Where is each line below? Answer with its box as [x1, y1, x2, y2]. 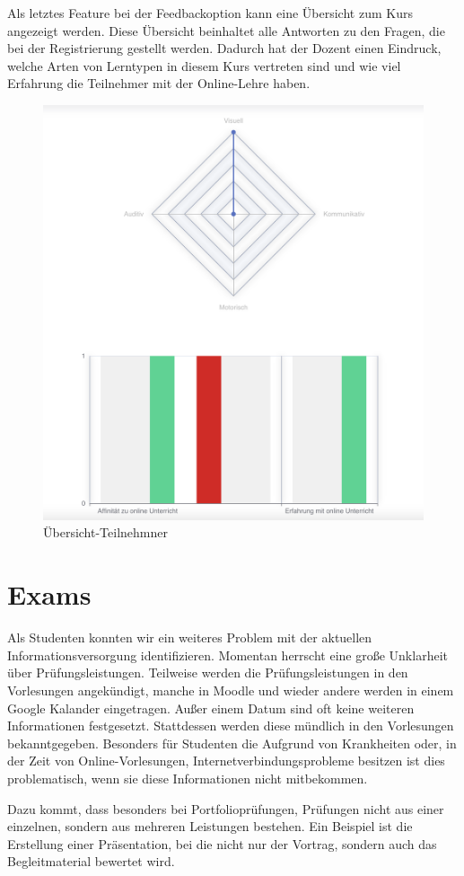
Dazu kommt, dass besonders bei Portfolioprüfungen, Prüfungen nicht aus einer [7, 799, 444, 818]
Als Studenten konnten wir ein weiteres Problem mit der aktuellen [7, 628, 372, 647]
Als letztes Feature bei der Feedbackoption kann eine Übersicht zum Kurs [7, 4, 413, 22]
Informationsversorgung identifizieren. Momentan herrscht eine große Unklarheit [7, 645, 448, 664]
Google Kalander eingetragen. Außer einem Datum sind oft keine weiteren [7, 698, 415, 717]
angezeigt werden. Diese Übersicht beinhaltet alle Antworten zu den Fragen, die [7, 21, 445, 40]
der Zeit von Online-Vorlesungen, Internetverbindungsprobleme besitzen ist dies [7, 751, 445, 770]
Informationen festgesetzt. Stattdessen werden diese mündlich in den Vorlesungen [7, 716, 454, 735]
